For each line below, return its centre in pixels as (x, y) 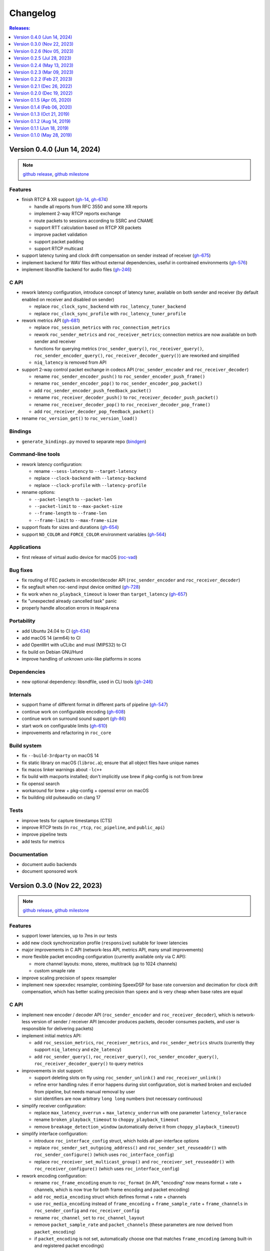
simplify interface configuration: (54, 1134)
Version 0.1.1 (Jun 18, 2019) (41, 128)
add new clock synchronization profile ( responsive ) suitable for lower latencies (105, 943)
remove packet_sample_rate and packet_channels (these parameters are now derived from (133, 1225)
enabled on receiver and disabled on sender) (68, 299)
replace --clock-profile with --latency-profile (90, 485)
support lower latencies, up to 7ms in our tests (69, 936)
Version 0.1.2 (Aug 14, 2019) (42, 121)
